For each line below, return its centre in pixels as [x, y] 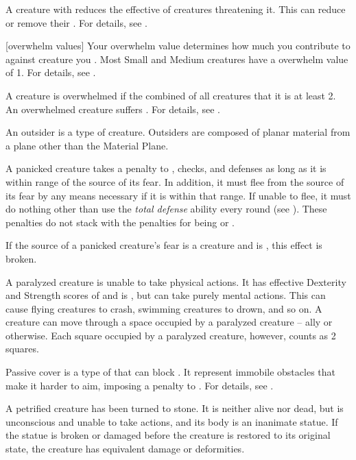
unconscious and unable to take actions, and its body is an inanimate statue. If [172, 421]
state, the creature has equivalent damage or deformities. [125, 449]
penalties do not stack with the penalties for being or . [120, 222]
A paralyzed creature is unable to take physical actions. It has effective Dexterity [176, 281]
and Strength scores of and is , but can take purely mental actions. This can [166, 295]
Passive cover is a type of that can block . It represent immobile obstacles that [170, 372]
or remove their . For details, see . [76, 22]
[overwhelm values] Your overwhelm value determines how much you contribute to [178, 46]
